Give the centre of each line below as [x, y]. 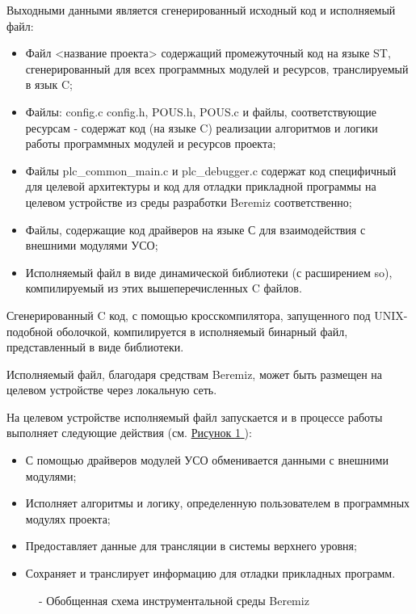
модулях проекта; [68, 518]
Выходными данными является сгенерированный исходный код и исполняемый [201, 10]
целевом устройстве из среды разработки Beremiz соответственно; [189, 202]
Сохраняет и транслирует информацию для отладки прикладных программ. [210, 573]
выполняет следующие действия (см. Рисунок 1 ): [129, 433]
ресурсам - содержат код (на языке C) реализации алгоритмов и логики [202, 127]
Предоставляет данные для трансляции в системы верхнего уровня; [191, 546]
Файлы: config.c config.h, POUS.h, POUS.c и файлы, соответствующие [201, 111]
